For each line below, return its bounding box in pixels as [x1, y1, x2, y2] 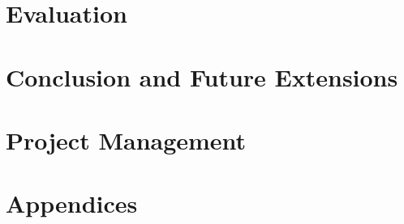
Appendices [6, 187, 138, 220]
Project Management [6, 123, 247, 156]
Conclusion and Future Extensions [6, 60, 398, 93]
